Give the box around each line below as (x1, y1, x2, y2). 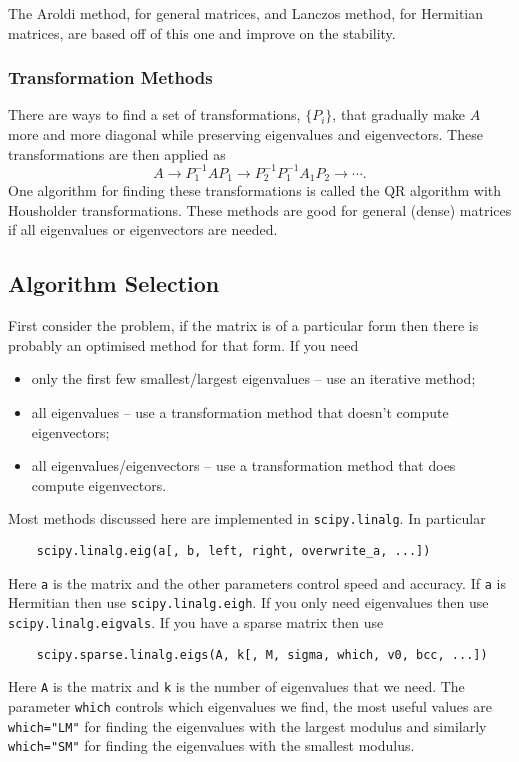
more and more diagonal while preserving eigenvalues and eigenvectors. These (8, 124, 483, 144)
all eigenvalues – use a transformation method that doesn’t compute (31, 401, 449, 422)
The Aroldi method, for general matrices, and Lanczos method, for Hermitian (8, 3, 484, 23)
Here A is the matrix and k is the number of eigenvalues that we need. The (8, 676, 465, 697)
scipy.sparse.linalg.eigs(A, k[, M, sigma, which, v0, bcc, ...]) (36, 647, 488, 662)
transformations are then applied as (8, 143, 226, 164)
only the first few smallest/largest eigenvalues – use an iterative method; (31, 368, 476, 389)
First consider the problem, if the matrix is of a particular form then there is (8, 315, 479, 336)
